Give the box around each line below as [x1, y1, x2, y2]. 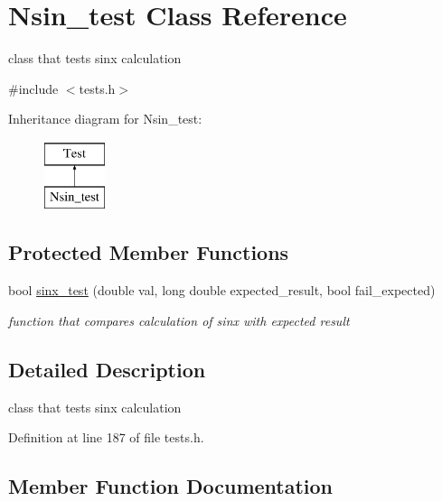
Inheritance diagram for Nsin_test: [8, 109, 202, 128]
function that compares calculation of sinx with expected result [8, 311, 350, 329]
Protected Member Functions [8, 238, 289, 266]
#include [8, 79, 59, 97]
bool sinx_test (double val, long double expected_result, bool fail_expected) [8, 281, 436, 300]
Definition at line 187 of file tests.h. [8, 428, 204, 447]
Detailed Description [8, 355, 206, 383]
